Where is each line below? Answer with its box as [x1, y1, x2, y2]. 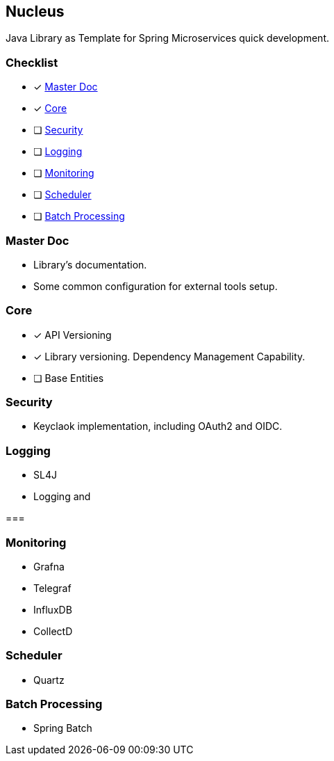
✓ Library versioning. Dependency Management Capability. [33, 350, 306, 362]
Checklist [6, 55, 58, 70]
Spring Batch [33, 722, 92, 735]
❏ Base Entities [33, 371, 104, 384]
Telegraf [33, 582, 72, 594]
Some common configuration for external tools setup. [33, 280, 278, 292]
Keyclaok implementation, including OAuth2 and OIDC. [33, 420, 283, 433]
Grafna [33, 560, 65, 572]
